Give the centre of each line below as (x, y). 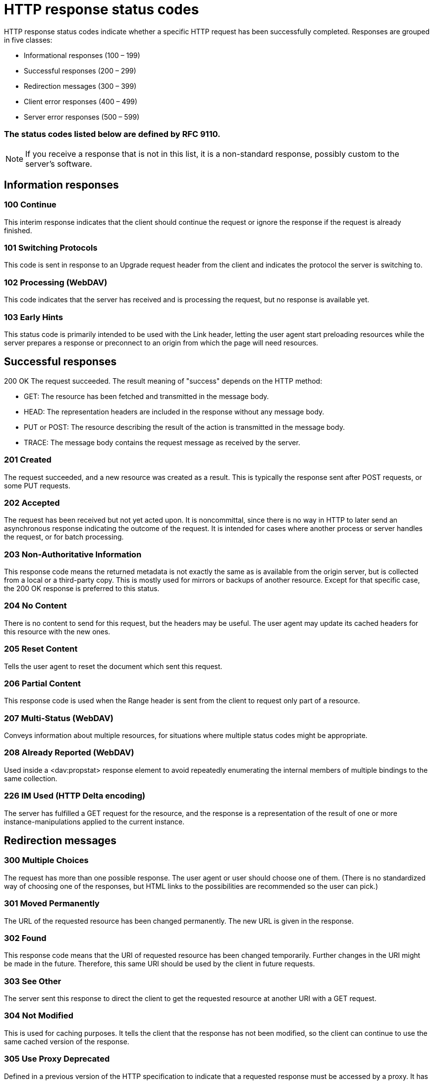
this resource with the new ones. (57, 631)
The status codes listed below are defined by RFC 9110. (112, 134)
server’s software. (59, 164)
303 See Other (33, 981)
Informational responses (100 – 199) (82, 55)
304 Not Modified (39, 1016)
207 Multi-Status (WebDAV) (59, 718)
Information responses (61, 185)
